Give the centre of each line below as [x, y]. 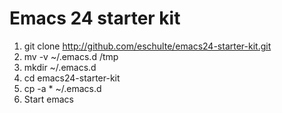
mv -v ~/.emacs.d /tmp [71, 56]
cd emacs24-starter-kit [72, 78]
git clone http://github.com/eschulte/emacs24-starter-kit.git [147, 46]
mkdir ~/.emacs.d [60, 67]
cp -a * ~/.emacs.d [62, 88]
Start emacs [48, 99]
